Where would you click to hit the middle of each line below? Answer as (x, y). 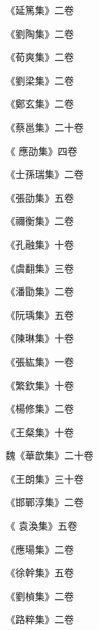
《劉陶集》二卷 (40, 33)
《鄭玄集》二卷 (40, 104)
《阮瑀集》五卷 (40, 314)
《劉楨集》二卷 (40, 595)
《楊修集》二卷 (40, 408)
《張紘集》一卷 (40, 361)
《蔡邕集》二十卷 (45, 127)
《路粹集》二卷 (40, 619)
